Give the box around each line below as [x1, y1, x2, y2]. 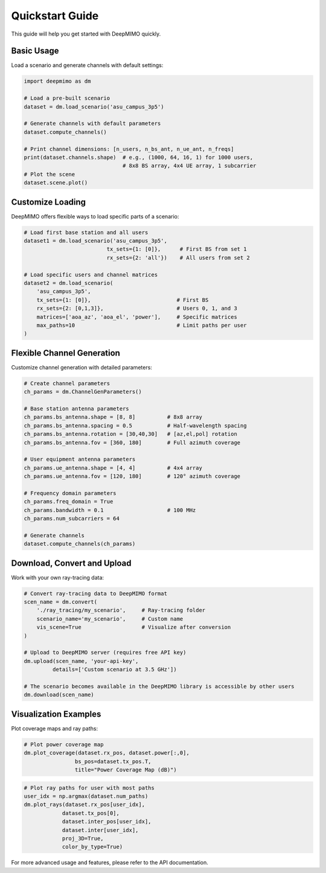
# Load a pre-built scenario [24, 95, 110, 102]
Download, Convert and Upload [11, 558, 132, 568]
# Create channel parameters [24, 380, 110, 386]
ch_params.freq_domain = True [24, 498, 113, 505]
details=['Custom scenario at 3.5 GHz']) [52, 666, 177, 673]
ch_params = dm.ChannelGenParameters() [24, 388, 142, 395]
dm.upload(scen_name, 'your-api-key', [24, 657, 139, 664]
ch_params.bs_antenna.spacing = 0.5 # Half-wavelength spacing [24, 422, 247, 429]
